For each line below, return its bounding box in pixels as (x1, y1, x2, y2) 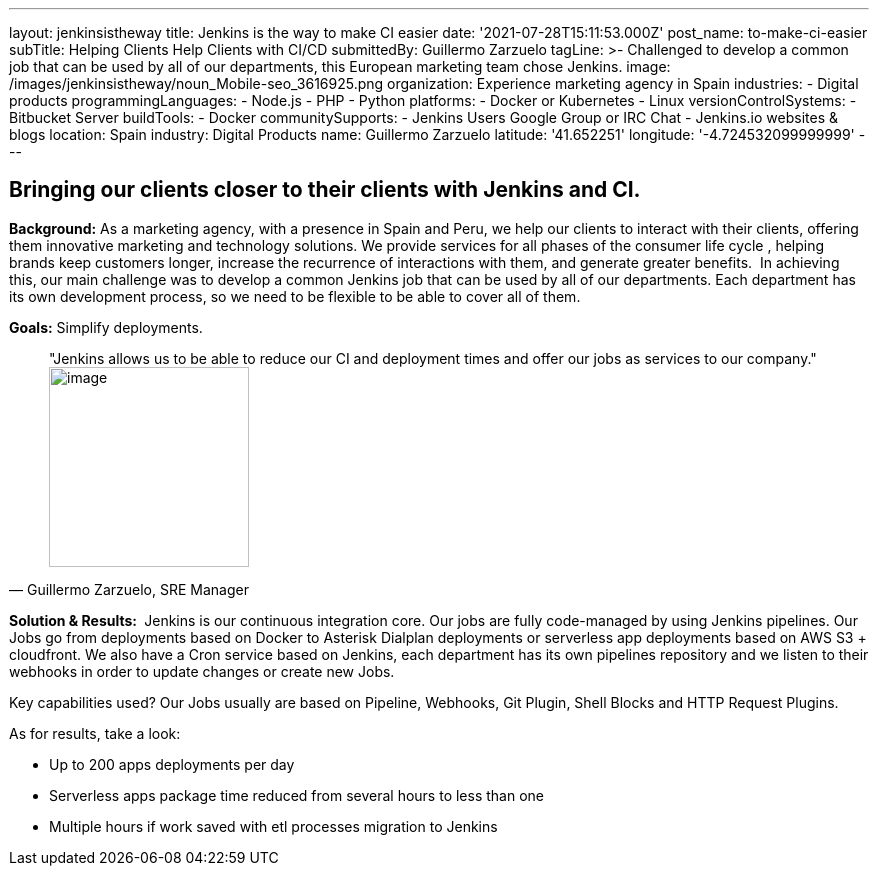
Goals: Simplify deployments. (9, 318, 203, 336)
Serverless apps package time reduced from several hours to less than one (49, 786, 544, 804)
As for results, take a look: (9, 724, 181, 742)
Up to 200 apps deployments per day (49, 755, 295, 773)
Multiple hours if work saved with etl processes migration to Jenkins (49, 817, 498, 835)
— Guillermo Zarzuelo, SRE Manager (9, 580, 249, 598)
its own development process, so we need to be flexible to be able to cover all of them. (9, 287, 581, 305)
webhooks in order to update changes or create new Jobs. (9, 662, 395, 680)
